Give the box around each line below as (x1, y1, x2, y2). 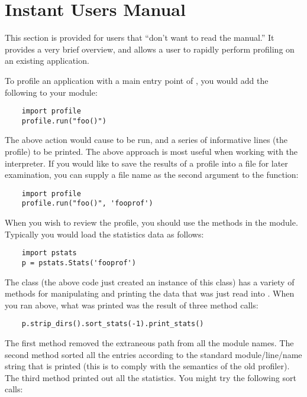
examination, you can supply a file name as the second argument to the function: (5, 168, 299, 181)
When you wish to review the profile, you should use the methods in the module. (5, 216, 298, 229)
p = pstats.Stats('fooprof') (21, 258, 136, 267)
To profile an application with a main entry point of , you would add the (5, 74, 269, 86)
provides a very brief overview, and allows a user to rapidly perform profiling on (5, 43, 295, 55)
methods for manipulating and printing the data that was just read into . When (5, 287, 295, 300)
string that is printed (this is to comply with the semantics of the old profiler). (5, 360, 290, 372)
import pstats (21, 249, 77, 258)
